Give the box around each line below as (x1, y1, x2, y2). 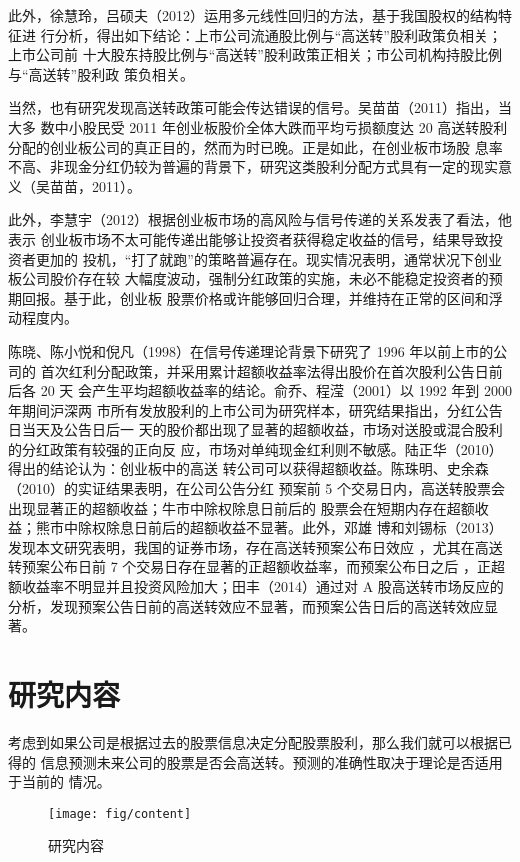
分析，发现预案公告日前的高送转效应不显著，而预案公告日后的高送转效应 (8, 595, 484, 616)
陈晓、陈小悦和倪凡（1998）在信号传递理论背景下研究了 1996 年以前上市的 (8, 340, 494, 361)
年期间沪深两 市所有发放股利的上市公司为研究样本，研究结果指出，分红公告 (8, 399, 503, 420)
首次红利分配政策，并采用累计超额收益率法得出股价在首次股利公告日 (40, 360, 489, 381)
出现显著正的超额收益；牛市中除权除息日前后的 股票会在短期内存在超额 (8, 497, 475, 518)
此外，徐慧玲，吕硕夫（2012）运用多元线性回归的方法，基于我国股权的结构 (8, 5, 498, 25)
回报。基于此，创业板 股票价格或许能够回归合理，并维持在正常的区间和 (21, 287, 489, 308)
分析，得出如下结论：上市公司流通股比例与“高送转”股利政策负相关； (54, 24, 502, 45)
